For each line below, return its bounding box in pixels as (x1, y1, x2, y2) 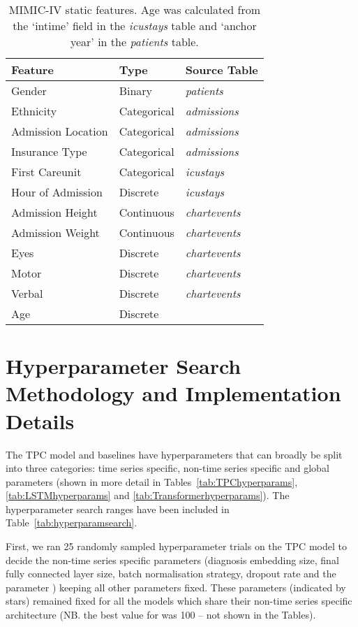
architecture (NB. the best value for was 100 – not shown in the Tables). (6, 607, 316, 622)
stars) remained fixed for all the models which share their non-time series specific (6, 593, 352, 608)
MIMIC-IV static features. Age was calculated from (8, 1, 261, 17)
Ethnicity (11, 103, 57, 119)
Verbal (11, 285, 43, 301)
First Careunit (11, 164, 82, 180)
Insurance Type (11, 143, 87, 159)
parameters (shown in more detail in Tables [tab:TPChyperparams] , (6, 474, 298, 489)
